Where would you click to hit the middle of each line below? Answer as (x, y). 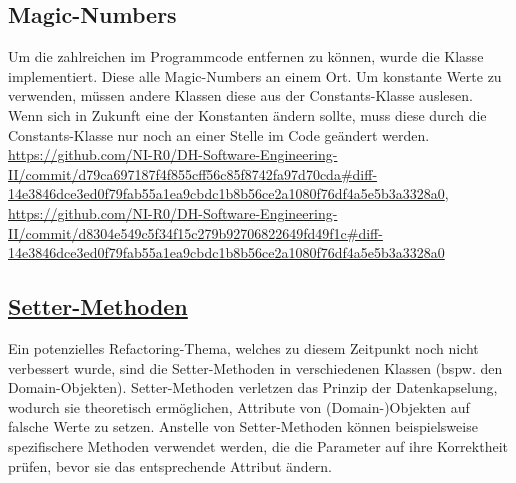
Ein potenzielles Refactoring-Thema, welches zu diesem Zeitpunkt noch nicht (243, 347)
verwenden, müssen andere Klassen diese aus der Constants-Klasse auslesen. (240, 95)
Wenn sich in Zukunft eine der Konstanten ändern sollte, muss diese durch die (247, 114)
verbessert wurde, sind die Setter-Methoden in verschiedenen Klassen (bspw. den (255, 367)
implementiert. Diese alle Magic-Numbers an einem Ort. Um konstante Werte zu (255, 75)
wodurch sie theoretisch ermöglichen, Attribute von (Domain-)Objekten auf (239, 406)
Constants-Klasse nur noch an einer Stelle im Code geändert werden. (219, 134)
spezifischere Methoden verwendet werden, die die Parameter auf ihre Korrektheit (258, 445)
